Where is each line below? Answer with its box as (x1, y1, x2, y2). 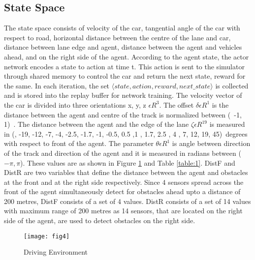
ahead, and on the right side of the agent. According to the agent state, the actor (4, 51, 249, 61)
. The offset (159, 99, 194, 110)
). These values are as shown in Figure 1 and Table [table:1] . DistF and (20, 157, 235, 168)
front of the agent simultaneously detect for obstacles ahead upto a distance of (4, 186, 241, 197)
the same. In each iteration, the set (4, 80, 110, 90)
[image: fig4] (24, 232, 70, 240)
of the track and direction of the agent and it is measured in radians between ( (4, 147, 241, 158)
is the (212, 99, 229, 110)
